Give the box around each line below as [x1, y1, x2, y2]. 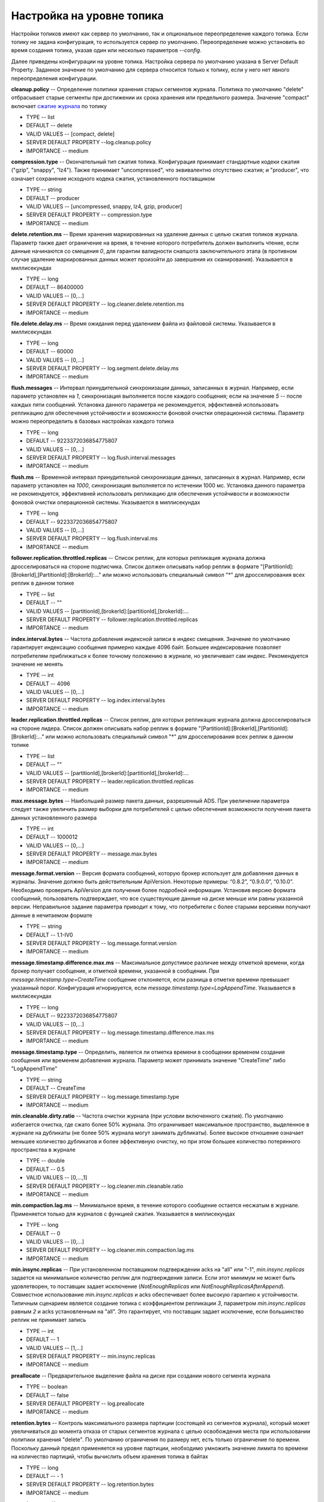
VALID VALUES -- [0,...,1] [26, 1174, 88, 1181]
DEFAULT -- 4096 [26, 680, 70, 687]
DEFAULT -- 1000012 [26, 833, 78, 841]
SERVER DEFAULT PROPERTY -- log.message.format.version [26, 940, 177, 946]
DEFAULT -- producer [26, 194, 80, 201]
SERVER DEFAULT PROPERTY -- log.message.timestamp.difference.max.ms [26, 1029, 214, 1036]
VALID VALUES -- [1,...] [26, 1344, 83, 1351]
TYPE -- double [26, 1157, 65, 1164]
